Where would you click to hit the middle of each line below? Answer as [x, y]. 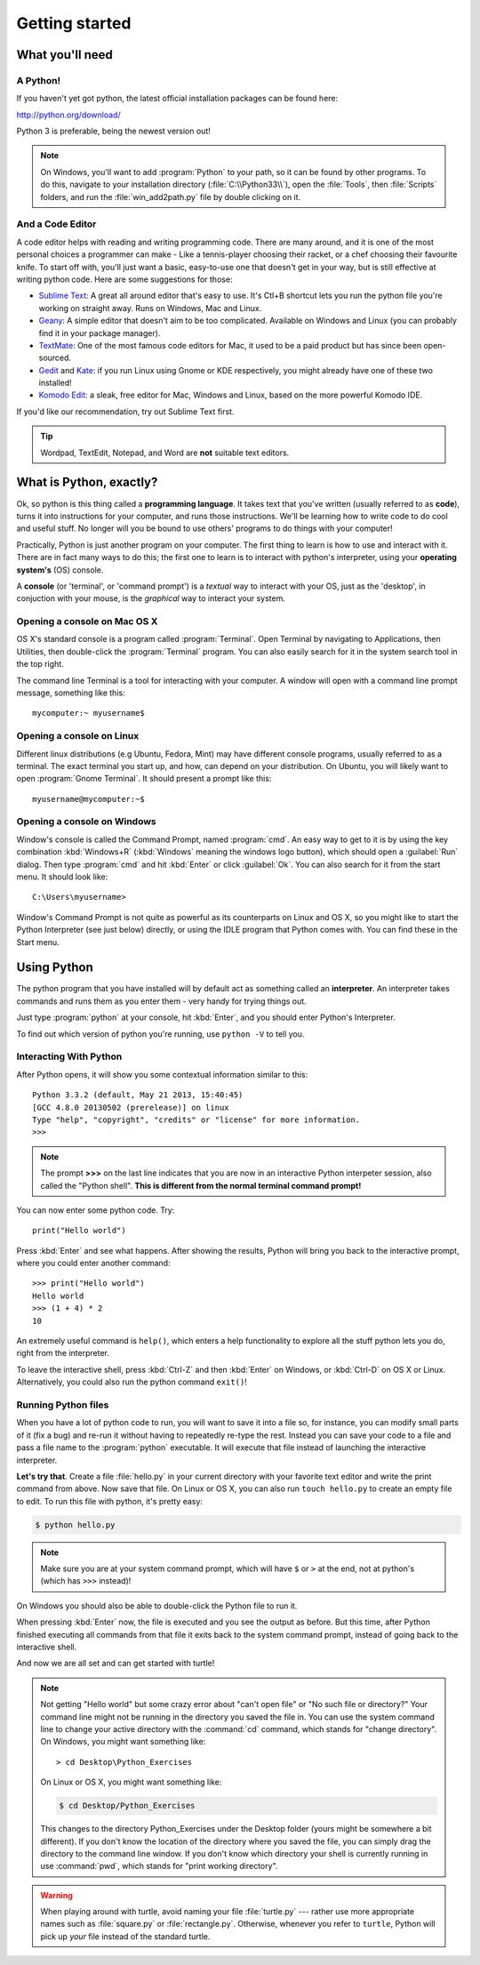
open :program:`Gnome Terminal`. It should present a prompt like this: [144, 779]
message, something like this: [71, 693]
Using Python [55, 968]
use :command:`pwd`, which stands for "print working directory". [159, 1866]
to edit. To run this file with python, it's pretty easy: [110, 1501]
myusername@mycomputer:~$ [89, 799]
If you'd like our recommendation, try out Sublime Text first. [125, 411]
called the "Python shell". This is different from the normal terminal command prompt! [201, 1185]
